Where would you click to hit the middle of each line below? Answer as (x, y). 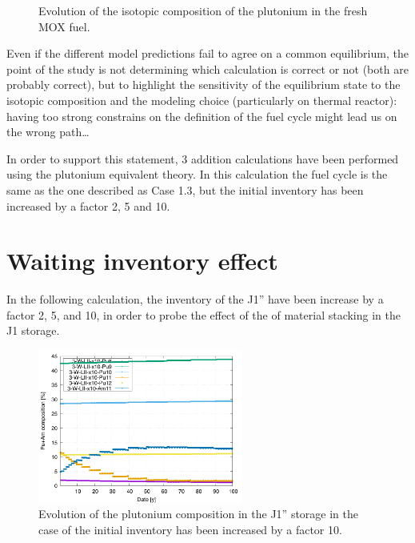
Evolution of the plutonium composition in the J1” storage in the (199, 514)
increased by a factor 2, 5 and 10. (88, 205)
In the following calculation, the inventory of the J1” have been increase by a (195, 299)
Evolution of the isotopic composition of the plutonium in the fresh (203, 10)
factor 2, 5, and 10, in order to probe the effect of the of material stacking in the (204, 314)
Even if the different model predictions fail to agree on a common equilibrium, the (207, 53)
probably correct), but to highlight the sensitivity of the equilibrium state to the (204, 84)
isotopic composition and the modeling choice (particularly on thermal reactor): (202, 100)
